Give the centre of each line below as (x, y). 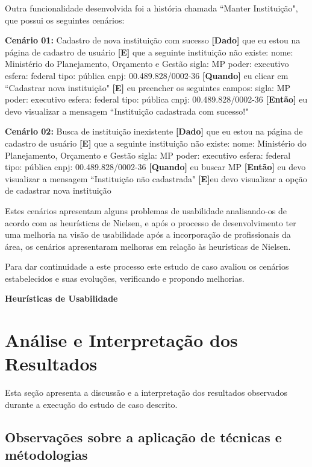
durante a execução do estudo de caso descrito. (91, 404)
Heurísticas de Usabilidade (61, 298)
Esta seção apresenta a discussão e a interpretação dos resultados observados (146, 392)
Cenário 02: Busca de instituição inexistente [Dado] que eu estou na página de (154, 131)
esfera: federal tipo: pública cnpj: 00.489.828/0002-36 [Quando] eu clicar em (147, 75)
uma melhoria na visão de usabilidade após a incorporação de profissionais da (148, 234)
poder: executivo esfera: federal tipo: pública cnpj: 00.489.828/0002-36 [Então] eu (156, 99)
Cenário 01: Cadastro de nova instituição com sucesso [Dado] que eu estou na (153, 40)
